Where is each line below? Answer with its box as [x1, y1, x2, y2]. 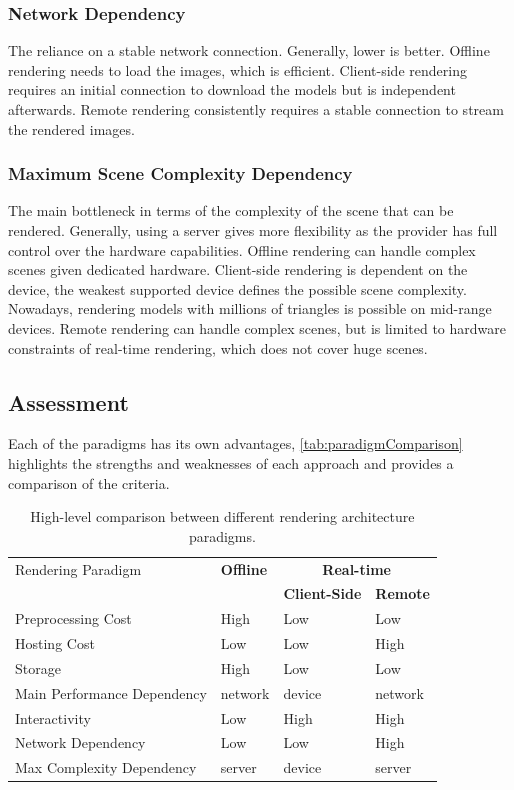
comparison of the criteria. [8, 472, 170, 493]
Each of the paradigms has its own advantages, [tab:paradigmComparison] [8, 433, 463, 454]
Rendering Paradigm [15, 558, 142, 579]
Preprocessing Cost [15, 608, 132, 629]
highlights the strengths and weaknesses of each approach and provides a [8, 452, 454, 473]
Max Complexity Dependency [15, 757, 197, 778]
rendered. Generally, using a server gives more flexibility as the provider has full [8, 220, 498, 240]
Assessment [8, 386, 129, 417]
